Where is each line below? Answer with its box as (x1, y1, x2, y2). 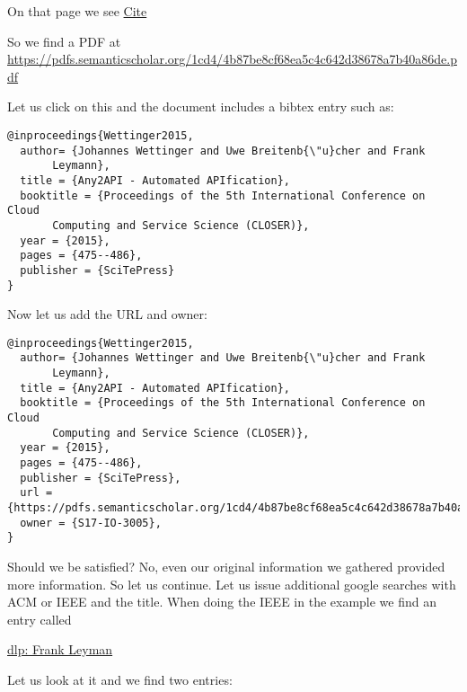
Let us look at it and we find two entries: (7, 670, 233, 688)
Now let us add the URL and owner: (7, 305, 207, 324)
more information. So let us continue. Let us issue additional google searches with (7, 574, 456, 593)
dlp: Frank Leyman (7, 640, 113, 659)
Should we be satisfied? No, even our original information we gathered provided (7, 556, 445, 575)
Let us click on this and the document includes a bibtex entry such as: (7, 97, 394, 116)
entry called (7, 609, 72, 628)
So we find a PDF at (7, 31, 121, 50)
